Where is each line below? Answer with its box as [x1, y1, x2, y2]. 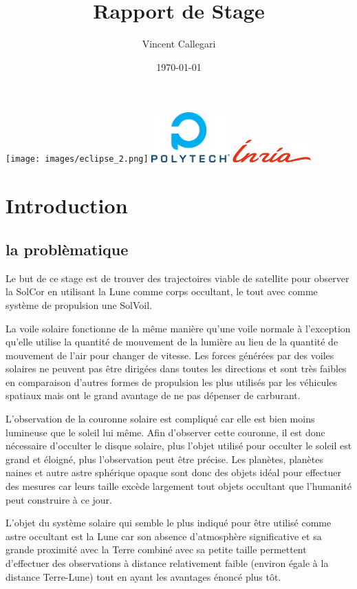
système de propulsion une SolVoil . [6, 297, 153, 312]
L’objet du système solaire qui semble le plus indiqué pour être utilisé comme [6, 515, 332, 530]
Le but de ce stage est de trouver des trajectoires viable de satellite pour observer [6, 270, 349, 285]
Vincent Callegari [142, 36, 216, 51]
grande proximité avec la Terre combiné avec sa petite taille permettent [6, 542, 307, 557]
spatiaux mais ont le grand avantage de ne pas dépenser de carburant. [6, 388, 301, 403]
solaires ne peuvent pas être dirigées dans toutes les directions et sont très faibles [6, 361, 347, 376]
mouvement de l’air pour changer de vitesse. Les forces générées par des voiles [6, 347, 334, 362]
